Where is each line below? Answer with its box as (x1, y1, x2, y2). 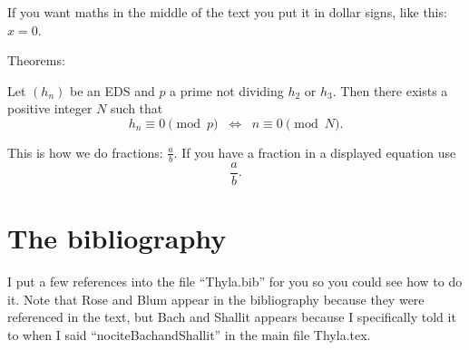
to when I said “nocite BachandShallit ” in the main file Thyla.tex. (7, 325, 371, 344)
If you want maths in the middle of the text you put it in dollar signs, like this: (7, 3, 447, 21)
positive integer (7, 99, 93, 118)
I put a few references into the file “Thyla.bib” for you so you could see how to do (7, 271, 463, 290)
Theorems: (7, 51, 65, 70)
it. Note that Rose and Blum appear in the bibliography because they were (7, 289, 425, 308)
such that (111, 99, 163, 118)
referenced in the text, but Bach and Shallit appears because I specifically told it (7, 307, 456, 326)
